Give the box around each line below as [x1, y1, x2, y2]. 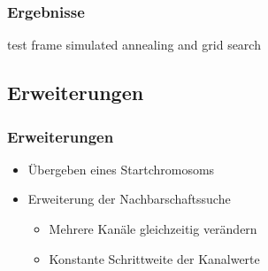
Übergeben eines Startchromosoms [27, 159, 215, 178]
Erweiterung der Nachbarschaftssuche [27, 190, 231, 208]
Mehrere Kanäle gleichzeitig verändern [49, 220, 257, 237]
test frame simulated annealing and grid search [7, 35, 261, 54]
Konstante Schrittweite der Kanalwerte [49, 249, 260, 267]
